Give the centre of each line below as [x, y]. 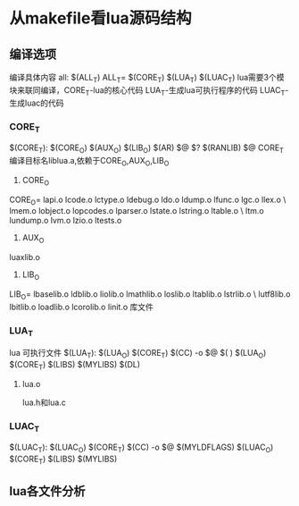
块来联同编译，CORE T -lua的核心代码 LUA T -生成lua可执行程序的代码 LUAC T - [149, 91]
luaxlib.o [25, 257]
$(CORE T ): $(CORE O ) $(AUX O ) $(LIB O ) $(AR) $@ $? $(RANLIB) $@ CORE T [146, 148]
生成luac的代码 [37, 103]
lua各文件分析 [47, 491]
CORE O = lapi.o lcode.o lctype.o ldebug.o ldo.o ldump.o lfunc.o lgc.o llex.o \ [148, 200]
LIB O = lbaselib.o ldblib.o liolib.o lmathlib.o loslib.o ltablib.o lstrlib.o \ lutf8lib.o [150, 295]
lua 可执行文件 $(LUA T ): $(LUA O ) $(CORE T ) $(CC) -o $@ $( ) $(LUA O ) [138, 354]
